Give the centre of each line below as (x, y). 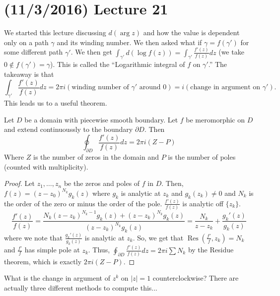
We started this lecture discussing (55, 32)
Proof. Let (19, 183)
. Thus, (99, 250)
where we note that (33, 237)
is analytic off (203, 203)
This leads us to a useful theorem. (56, 102)
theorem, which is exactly (43, 261)
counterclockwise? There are (196, 278)
